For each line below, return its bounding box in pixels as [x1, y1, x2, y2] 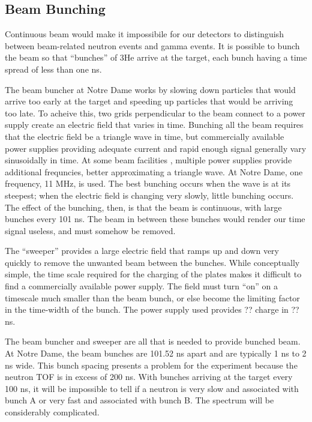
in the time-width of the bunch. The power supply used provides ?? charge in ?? [5, 303, 299, 316]
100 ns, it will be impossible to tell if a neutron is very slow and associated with [5, 382, 299, 394]
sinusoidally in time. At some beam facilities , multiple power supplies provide [5, 154, 292, 166]
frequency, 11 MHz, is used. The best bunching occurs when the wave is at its [5, 177, 291, 190]
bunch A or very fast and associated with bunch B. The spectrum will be [5, 394, 274, 406]
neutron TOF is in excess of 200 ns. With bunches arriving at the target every [5, 370, 293, 383]
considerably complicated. [5, 406, 100, 418]
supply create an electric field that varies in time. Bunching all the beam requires [5, 118, 304, 131]
